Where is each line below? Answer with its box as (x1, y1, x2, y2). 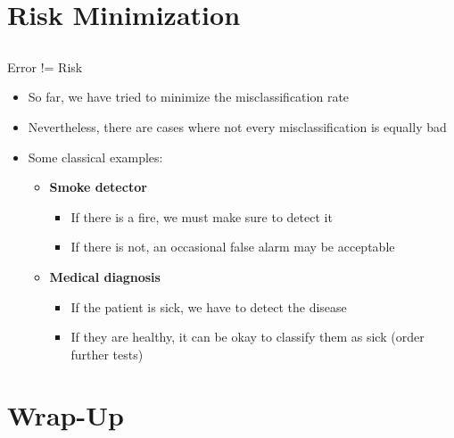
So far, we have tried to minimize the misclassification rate (28, 87, 350, 106)
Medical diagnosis (49, 267, 161, 285)
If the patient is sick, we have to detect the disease (70, 297, 347, 316)
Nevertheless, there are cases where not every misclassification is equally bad (28, 117, 447, 136)
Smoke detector (49, 178, 147, 196)
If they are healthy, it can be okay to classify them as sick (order (70, 327, 425, 346)
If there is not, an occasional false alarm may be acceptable (70, 237, 395, 256)
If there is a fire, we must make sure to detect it (70, 207, 333, 226)
